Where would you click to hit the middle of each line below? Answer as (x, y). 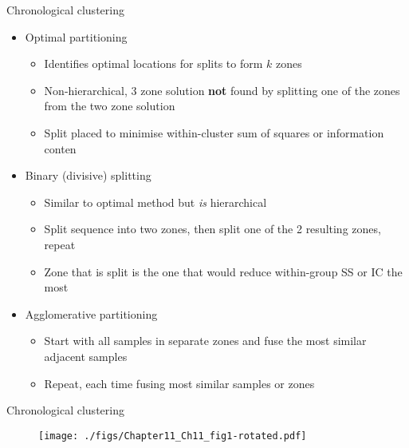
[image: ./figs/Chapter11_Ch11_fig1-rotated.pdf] (173, 436)
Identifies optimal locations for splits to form (153, 63)
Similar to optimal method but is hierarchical (155, 202)
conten (60, 148)
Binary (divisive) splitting (88, 175)
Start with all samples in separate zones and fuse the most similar (205, 341)
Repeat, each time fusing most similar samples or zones (179, 383)
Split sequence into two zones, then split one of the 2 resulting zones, (212, 229)
